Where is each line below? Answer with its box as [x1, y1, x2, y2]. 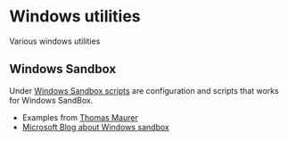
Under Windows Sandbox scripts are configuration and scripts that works [9, 85, 279, 95]
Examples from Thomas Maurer [21, 112, 138, 122]
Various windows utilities [9, 36, 101, 46]
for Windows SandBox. [9, 95, 94, 105]
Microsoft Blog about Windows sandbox [21, 121, 169, 132]
